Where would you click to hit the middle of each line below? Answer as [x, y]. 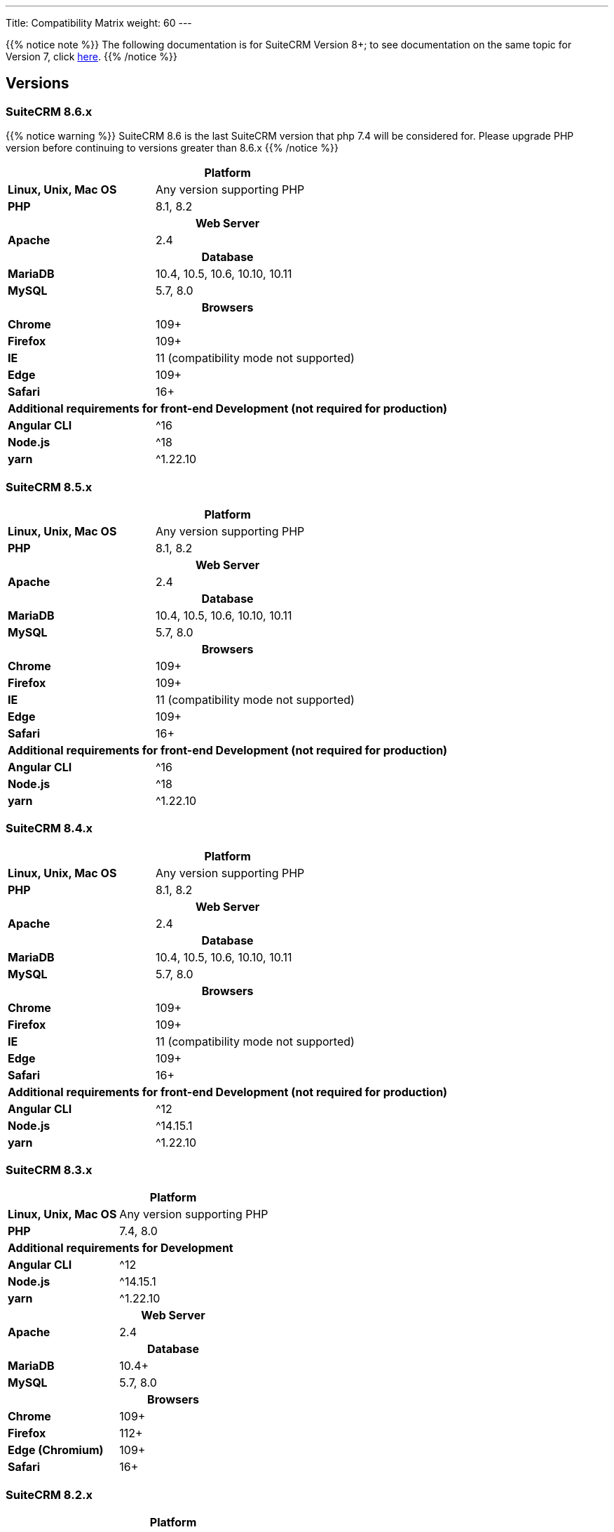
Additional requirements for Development [121, 1248]
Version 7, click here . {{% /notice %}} [92, 56]
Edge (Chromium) [56, 1450]
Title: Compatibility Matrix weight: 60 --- [99, 23]
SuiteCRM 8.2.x [49, 1494]
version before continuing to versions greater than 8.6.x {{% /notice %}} [172, 148]
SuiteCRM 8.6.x [49, 111]
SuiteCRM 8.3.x [49, 1170]
